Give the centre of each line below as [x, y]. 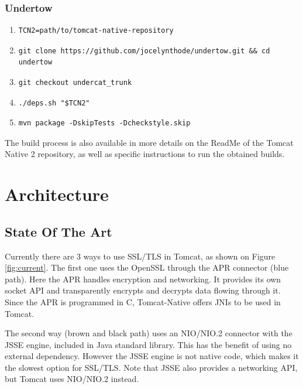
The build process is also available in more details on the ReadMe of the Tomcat [149, 142]
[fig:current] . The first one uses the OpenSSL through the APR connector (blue [147, 267]
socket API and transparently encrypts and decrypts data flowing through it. [143, 290]
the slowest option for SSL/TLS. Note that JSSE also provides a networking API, [151, 367]
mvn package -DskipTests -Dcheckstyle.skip [104, 123]
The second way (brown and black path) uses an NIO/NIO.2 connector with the [149, 333]
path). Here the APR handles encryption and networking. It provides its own [143, 279]
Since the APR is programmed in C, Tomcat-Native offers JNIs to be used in [143, 301]
